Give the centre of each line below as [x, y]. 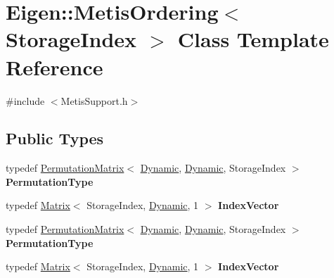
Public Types [55, 138]
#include [25, 100]
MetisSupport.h [94, 100]
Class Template [253, 39]
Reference [54, 67]
